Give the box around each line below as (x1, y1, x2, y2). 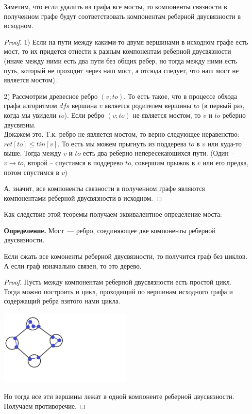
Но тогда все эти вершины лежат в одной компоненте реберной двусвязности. (4, 391, 235, 401)
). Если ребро (64, 110, 104, 120)
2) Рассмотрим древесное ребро (4, 91, 98, 101)
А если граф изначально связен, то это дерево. (4, 260, 142, 271)
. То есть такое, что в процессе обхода (124, 91, 237, 101)
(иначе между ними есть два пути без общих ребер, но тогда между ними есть (4, 55, 237, 65)
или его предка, (202, 157, 249, 167)
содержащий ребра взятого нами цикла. (4, 296, 120, 306)
